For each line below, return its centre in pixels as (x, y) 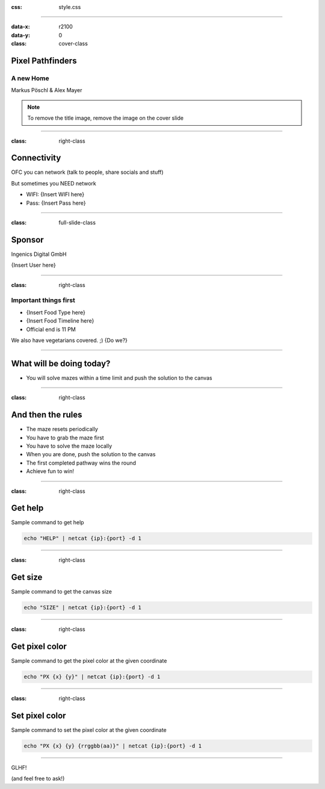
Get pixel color (39, 647)
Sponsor (28, 240)
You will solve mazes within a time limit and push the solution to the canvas (119, 378)
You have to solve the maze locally (69, 446)
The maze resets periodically (62, 429)
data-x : (20, 26)
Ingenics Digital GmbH (39, 254)
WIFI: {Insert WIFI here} (55, 194)
